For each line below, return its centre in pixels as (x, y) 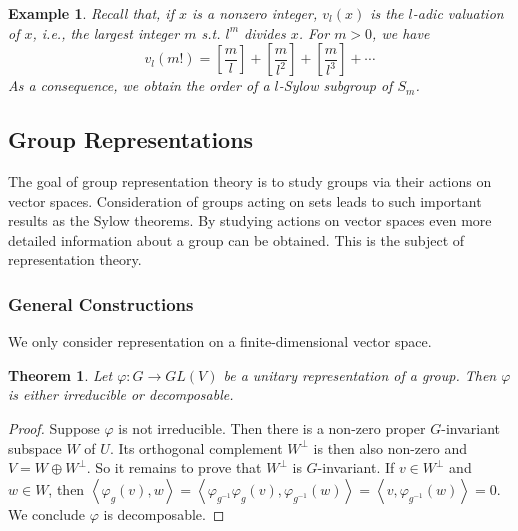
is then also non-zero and (390, 447)
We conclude (46, 513)
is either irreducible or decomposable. (121, 394)
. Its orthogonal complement (196, 447)
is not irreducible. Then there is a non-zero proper (272, 427)
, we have (401, 32)
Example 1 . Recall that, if (91, 13)
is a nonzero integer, (255, 13)
